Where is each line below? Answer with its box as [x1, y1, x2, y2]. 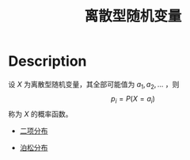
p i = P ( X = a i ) [110, 93, 156, 105]
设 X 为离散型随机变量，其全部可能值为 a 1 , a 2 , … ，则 [8, 79, 180, 91]
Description [8, 52, 87, 70]
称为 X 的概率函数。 [8, 109, 73, 119]
